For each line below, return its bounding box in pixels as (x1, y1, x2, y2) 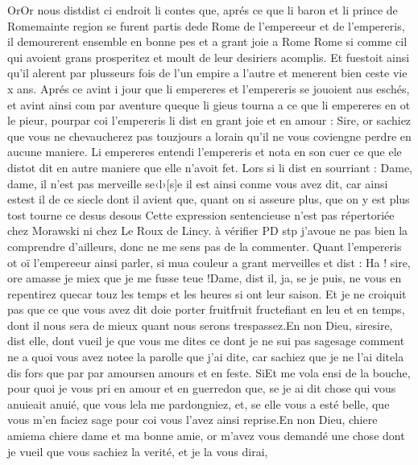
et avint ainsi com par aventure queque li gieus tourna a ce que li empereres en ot (7, 96, 411, 113)
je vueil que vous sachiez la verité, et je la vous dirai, (7, 442, 268, 459)
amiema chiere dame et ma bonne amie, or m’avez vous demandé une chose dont (7, 427, 405, 444)
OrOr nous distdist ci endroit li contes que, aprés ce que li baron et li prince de (7, 2, 398, 18)
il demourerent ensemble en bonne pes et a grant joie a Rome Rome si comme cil (7, 33, 408, 50)
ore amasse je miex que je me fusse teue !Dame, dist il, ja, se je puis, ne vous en (7, 270, 402, 286)
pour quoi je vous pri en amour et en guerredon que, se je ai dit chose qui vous (7, 380, 396, 397)
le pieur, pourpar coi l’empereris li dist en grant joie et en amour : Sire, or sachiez (7, 112, 412, 129)
